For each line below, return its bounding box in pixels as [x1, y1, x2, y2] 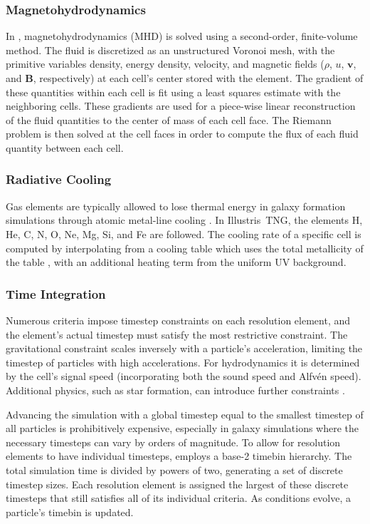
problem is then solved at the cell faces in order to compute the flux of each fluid [6, 126, 359, 141]
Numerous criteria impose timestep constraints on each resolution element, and [6, 312, 351, 327]
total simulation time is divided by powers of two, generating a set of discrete [6, 462, 343, 477]
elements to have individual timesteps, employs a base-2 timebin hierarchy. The [6, 448, 352, 463]
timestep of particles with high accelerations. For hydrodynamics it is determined [6, 354, 360, 369]
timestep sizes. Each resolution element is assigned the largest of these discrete [6, 476, 349, 491]
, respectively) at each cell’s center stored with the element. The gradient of [33, 71, 364, 85]
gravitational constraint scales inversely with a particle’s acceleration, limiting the [6, 341, 363, 356]
